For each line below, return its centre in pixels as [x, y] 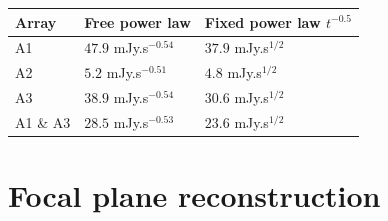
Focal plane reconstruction [194, 195]
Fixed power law [262, 21]
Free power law [137, 21]
